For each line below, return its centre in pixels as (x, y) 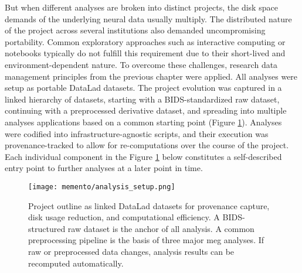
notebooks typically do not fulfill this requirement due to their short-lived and (145, 53)
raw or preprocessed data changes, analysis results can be (131, 251)
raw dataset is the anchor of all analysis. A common (161, 228)
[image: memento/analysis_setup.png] (102, 187)
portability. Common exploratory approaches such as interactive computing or (145, 41)
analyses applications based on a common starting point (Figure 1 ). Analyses (143, 122)
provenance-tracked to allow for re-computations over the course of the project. (147, 145)
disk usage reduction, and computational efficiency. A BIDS (135, 217)
